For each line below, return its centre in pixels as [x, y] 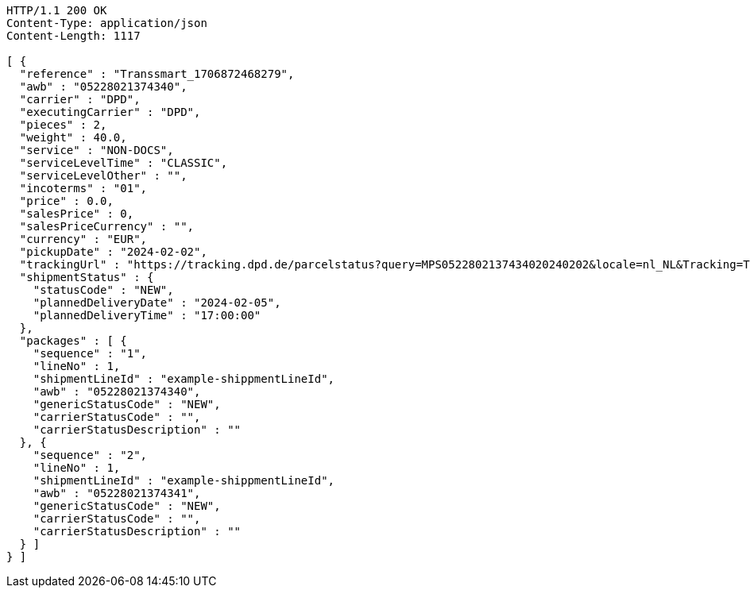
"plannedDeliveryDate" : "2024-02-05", [157, 303]
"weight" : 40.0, [73, 137]
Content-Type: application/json [107, 23]
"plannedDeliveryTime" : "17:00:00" [147, 315]
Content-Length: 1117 [73, 36]
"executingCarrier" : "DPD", [110, 112]
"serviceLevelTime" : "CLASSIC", [124, 163]
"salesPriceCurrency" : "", [107, 226]
